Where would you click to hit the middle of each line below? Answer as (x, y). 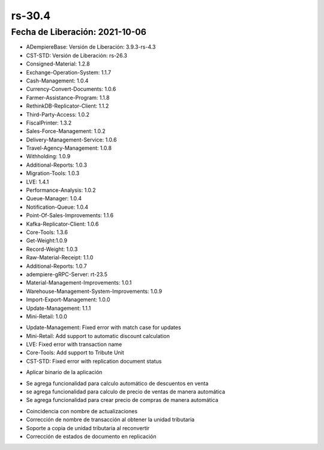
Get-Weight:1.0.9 (47, 241)
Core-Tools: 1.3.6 (47, 232)
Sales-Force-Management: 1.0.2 (66, 131)
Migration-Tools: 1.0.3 (53, 173)
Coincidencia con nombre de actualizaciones (82, 411)
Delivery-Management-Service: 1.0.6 (71, 140)
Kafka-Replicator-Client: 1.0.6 (62, 224)
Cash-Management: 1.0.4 (57, 81)
